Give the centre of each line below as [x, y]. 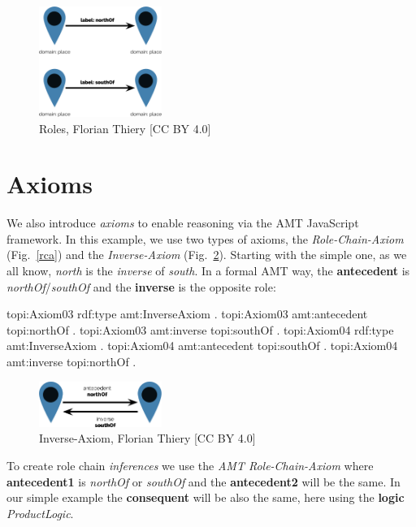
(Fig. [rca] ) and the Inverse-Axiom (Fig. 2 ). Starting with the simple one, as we [207, 255]
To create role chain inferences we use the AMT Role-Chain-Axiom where [190, 466]
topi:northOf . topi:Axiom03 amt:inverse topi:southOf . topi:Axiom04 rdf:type [200, 329]
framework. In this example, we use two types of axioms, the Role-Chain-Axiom [205, 238]
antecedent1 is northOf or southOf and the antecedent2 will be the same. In [204, 481]
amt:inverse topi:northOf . [71, 362]
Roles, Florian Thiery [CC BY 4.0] [125, 128]
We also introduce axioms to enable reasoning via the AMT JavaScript [183, 223]
